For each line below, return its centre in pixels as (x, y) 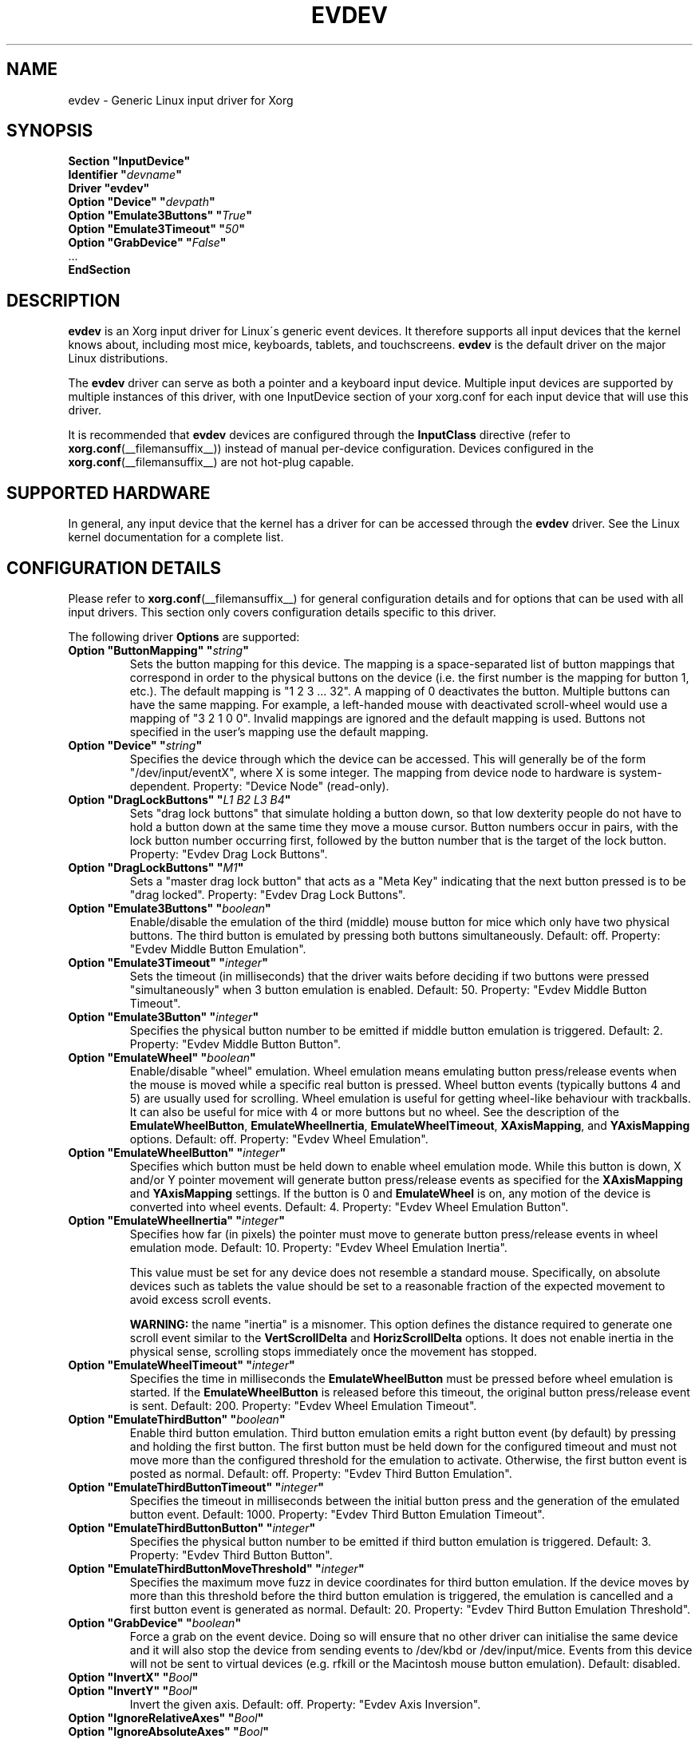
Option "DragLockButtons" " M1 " (156, 867)
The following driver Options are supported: (184, 636)
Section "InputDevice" (129, 161)
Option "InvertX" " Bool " (133, 1677)
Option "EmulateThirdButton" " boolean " (177, 1419)
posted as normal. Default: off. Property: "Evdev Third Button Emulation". (321, 1473)
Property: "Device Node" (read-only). (291, 786)
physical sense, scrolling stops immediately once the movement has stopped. (334, 1351)
